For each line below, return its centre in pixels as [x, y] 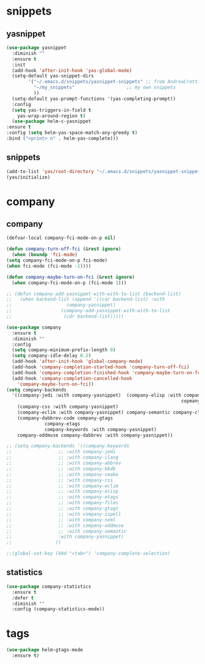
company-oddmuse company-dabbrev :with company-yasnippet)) [95, 435]
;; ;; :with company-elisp [63, 491]
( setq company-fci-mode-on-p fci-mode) [57, 260]
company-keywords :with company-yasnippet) [101, 429]
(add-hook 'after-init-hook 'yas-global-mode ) [72, 70]
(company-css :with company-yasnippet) [68, 407]
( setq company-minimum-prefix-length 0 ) [64, 350]
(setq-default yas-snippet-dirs [53, 76]
